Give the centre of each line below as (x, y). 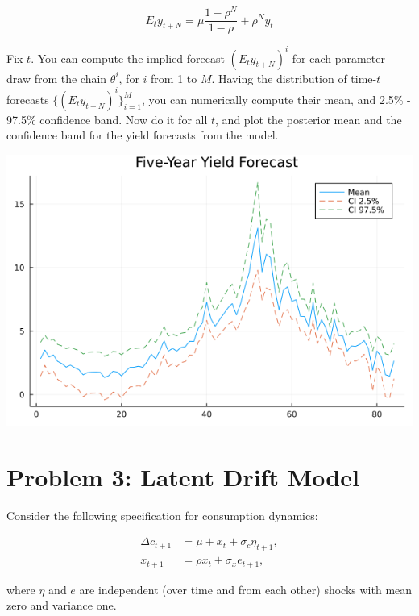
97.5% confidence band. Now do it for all (107, 119)
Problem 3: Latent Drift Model (183, 476)
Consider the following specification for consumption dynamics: (162, 515)
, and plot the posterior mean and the (309, 119)
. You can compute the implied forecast (128, 58)
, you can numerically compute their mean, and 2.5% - (276, 99)
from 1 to (174, 78)
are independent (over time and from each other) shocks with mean (246, 589)
